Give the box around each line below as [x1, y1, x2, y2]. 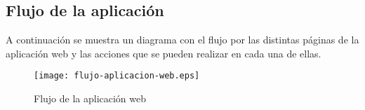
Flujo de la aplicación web [34, 91, 147, 106]
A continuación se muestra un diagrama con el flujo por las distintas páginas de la [6, 32, 359, 47]
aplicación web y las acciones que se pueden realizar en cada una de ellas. [6, 46, 321, 60]
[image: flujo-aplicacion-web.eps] [34, 71, 200, 81]
